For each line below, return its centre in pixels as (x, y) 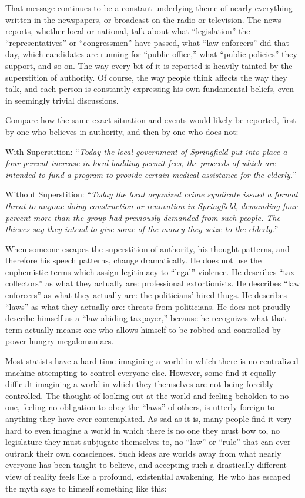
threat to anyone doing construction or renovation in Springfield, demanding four (151, 205)
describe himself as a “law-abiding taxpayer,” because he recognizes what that (146, 318)
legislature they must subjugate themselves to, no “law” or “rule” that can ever (148, 442)
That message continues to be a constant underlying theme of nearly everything (149, 8)
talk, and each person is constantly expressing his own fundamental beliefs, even (150, 89)
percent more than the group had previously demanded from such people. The (143, 217)
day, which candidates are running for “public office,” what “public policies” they (151, 54)
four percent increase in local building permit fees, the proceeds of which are (141, 163)
